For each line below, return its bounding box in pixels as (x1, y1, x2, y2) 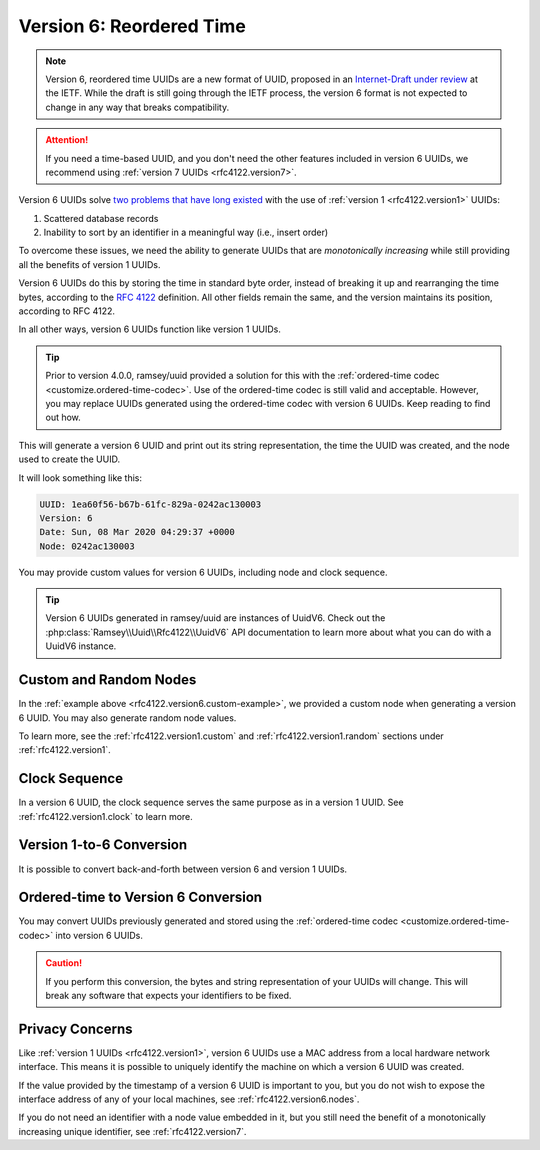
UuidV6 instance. (45, 640, 117, 652)
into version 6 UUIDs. (55, 929, 144, 941)
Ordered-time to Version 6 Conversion (18, 889, 263, 906)
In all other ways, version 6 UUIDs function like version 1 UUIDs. (18, 323, 282, 335)
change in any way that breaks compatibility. (45, 101, 230, 113)
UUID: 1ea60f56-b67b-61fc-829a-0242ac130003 (39, 498, 262, 510)
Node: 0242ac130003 (39, 540, 135, 552)
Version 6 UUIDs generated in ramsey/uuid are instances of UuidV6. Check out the (45, 612, 386, 624)
